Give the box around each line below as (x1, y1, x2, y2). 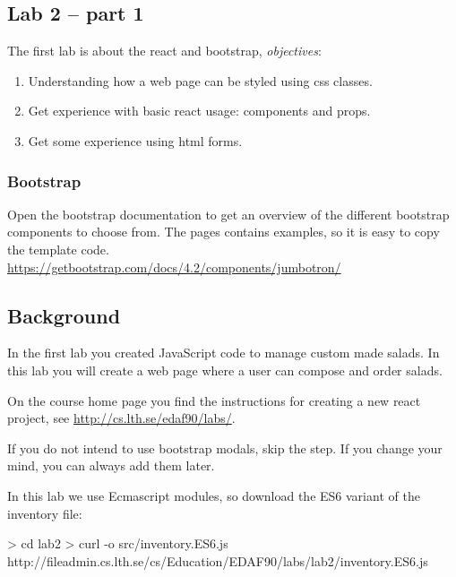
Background (7, 301, 121, 329)
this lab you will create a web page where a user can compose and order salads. (7, 360, 443, 379)
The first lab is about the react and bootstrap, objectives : (7, 41, 322, 60)
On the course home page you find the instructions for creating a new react (7, 391, 421, 409)
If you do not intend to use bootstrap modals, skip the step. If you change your (7, 438, 443, 457)
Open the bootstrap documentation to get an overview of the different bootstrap (7, 204, 450, 223)
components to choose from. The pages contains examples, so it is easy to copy (7, 222, 440, 241)
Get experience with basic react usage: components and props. (28, 101, 371, 120)
